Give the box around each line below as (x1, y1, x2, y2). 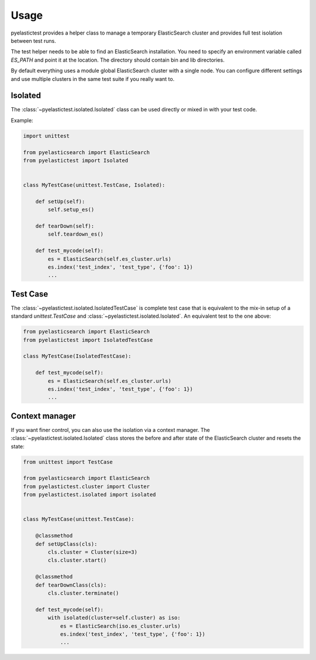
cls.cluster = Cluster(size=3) (47, 549, 138, 555)
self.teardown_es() (47, 231, 104, 237)
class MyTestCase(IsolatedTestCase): (23, 353, 132, 360)
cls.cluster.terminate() (47, 590, 119, 596)
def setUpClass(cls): (35, 540, 98, 547)
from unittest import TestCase (23, 458, 114, 465)
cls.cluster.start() (47, 557, 107, 564)
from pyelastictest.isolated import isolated (23, 491, 156, 498)
